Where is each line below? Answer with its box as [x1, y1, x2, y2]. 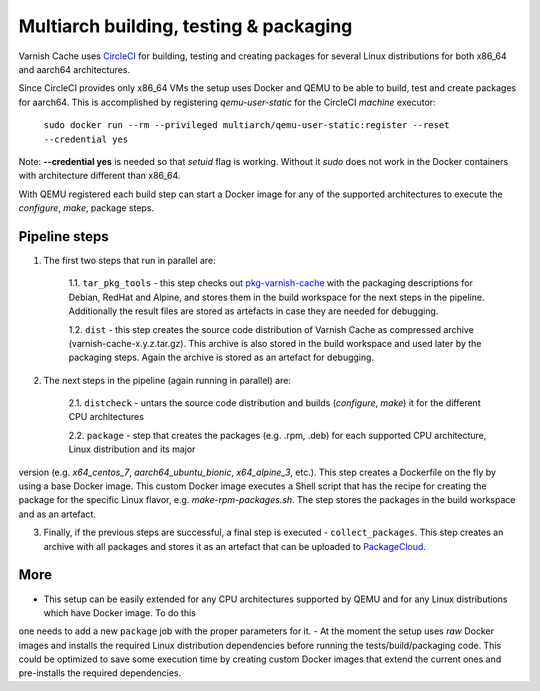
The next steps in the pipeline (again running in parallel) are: [43, 374, 292, 386]
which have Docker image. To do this [43, 606, 197, 619]
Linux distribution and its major [68, 443, 196, 455]
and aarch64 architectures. [18, 63, 130, 75]
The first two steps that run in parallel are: [43, 254, 217, 266]
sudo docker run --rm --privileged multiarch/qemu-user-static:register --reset [43, 120, 450, 131]
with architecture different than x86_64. [18, 170, 181, 182]
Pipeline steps [18, 228, 109, 245]
